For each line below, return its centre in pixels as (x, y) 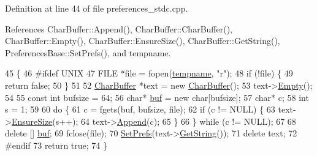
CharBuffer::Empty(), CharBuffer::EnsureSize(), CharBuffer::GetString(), (143, 41)
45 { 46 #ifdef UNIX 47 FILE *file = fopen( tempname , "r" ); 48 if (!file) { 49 (149, 73)
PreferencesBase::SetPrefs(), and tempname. (88, 52)
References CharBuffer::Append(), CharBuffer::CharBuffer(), (119, 28)
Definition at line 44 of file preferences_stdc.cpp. (97, 8)
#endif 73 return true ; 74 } (56, 145)
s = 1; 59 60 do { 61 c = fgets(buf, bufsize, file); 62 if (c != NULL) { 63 (140, 109)
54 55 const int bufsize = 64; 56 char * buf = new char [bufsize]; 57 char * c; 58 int (157, 97)
